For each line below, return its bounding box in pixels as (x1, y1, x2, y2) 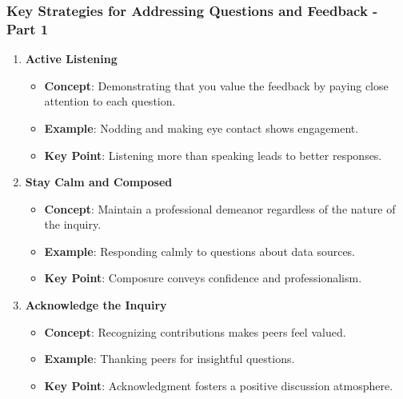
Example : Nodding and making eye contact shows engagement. (44, 119, 359, 136)
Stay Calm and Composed (25, 174, 173, 190)
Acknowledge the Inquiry (25, 297, 167, 313)
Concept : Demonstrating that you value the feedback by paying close (44, 77, 389, 94)
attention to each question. (44, 93, 176, 110)
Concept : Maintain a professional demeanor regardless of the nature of (44, 200, 396, 217)
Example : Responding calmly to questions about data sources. (44, 242, 356, 259)
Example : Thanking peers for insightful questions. (44, 350, 295, 367)
